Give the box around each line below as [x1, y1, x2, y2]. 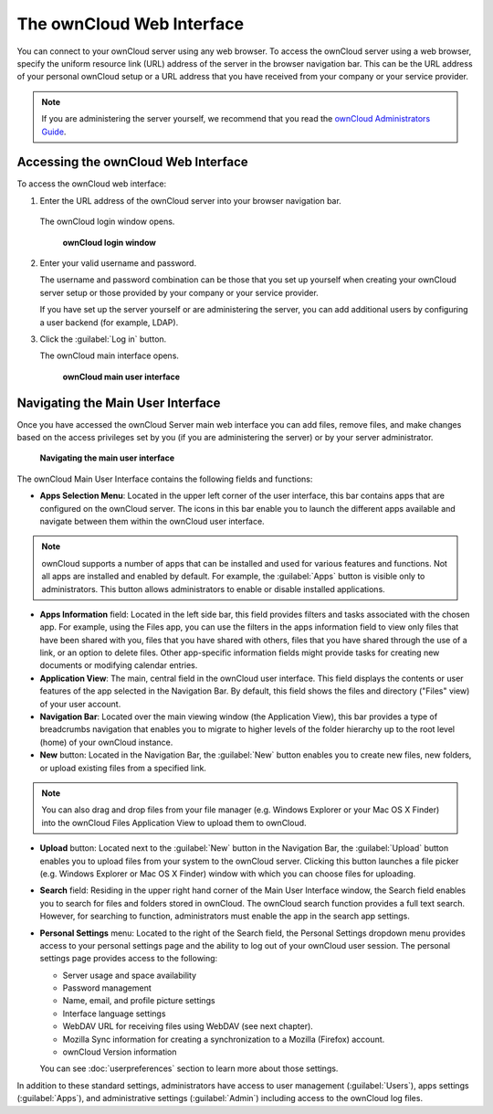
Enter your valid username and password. [39, 257, 196, 269]
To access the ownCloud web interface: [16, 178, 167, 189]
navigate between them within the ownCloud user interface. [39, 515, 265, 526]
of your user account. [39, 698, 121, 709]
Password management [62, 982, 152, 993]
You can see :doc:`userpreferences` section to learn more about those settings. [39, 1063, 339, 1074]
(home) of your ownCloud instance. [39, 737, 173, 748]
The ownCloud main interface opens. [39, 350, 180, 361]
